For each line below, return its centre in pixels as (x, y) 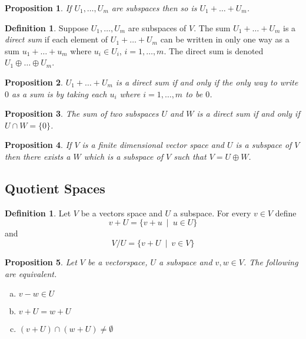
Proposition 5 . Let (41, 261)
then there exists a (38, 156)
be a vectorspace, (118, 261)
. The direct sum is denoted (214, 50)
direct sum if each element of (56, 39)
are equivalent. (31, 273)
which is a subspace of (123, 156)
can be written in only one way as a (225, 39)
